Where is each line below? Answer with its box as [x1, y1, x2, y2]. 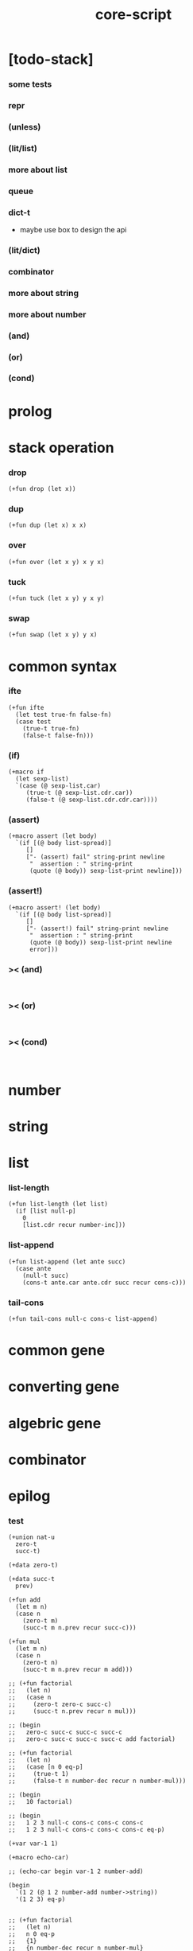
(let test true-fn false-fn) [15, 711, 112, 718]
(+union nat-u [8, 1533, 56, 1541]
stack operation [8, 438, 114, 457]
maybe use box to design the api [19, 225, 127, 235]
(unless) [8, 121, 41, 132]
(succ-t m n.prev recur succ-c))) [22, 1624, 137, 1632]
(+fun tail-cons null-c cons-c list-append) [8, 1315, 158, 1323]
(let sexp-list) [15, 775, 69, 783]
